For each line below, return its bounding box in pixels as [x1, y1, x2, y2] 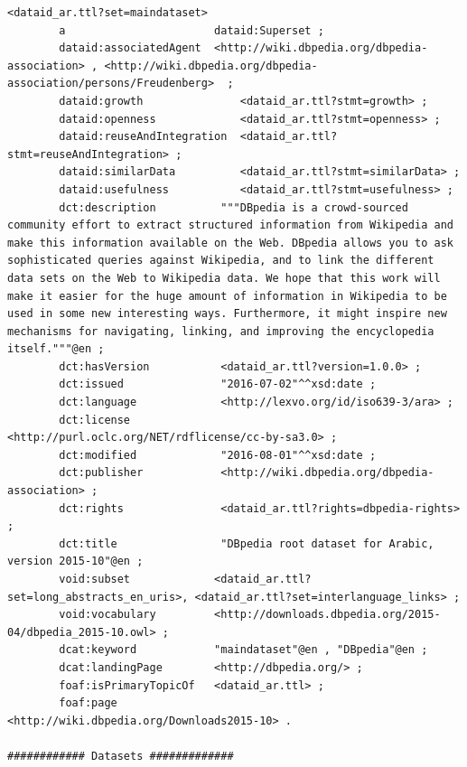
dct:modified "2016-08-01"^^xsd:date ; [59, 448, 377, 462]
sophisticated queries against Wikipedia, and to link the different [7, 254, 434, 267]
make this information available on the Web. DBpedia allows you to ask [7, 236, 453, 249]
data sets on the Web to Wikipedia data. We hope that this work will [7, 271, 441, 285]
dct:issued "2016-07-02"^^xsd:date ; [59, 378, 377, 391]
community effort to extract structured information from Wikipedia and [7, 219, 453, 232]
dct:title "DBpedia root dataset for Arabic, [59, 537, 434, 550]
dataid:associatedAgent [59, 42, 201, 55]
